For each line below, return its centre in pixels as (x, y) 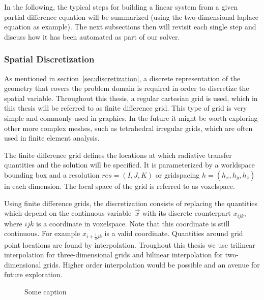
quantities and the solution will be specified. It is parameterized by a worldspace (129, 165)
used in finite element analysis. (52, 138)
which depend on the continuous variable (68, 213)
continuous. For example (42, 233)
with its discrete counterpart (186, 213)
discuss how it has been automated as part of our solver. (92, 36)
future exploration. (33, 274)
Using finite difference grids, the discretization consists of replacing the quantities (131, 203)
